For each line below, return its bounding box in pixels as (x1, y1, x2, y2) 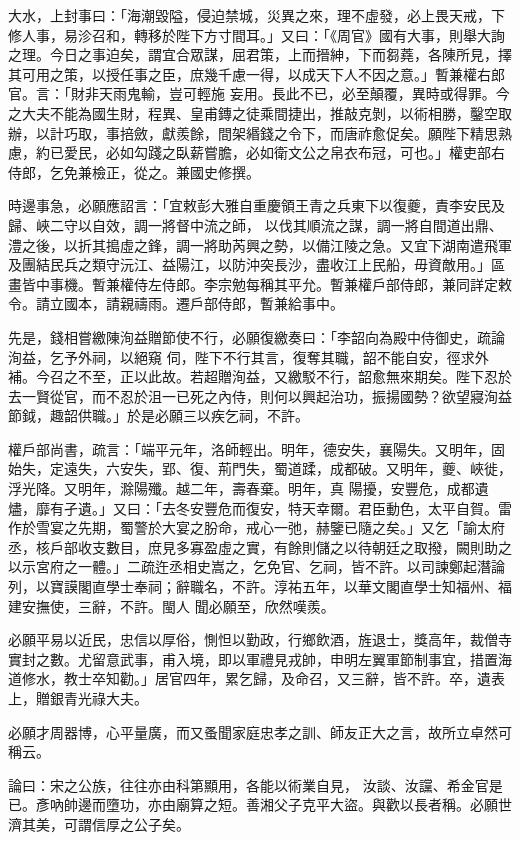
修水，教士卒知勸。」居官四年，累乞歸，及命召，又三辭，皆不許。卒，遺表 (21, 668, 505, 689)
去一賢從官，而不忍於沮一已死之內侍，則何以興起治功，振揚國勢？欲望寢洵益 (8, 385, 512, 406)
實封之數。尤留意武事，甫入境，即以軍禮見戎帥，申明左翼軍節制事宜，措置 (8, 648, 498, 669)
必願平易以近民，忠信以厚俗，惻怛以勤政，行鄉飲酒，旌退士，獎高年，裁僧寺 (8, 629, 512, 650)
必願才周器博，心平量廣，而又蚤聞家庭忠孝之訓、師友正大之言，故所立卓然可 (8, 721, 512, 742)
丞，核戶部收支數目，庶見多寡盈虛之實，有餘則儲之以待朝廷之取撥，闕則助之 (8, 536, 512, 557)
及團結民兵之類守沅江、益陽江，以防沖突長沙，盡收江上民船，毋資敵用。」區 (8, 254, 505, 275)
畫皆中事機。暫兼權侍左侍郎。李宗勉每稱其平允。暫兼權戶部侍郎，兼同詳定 (8, 273, 498, 294)
